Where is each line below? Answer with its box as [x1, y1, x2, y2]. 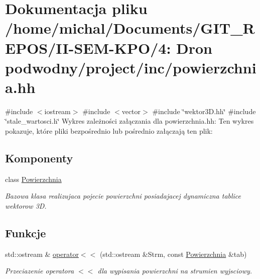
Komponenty [5, 150, 73, 166]
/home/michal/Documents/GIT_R [5, 18, 255, 38]
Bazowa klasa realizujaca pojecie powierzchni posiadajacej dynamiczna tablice [5, 191, 241, 201]
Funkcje [5, 225, 46, 241]
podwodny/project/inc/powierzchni [5, 57, 256, 77]
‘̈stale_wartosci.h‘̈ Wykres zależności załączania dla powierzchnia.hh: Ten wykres [5, 116, 254, 126]
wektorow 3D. [5, 201, 47, 211]
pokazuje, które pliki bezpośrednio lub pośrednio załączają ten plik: [5, 126, 213, 136]
